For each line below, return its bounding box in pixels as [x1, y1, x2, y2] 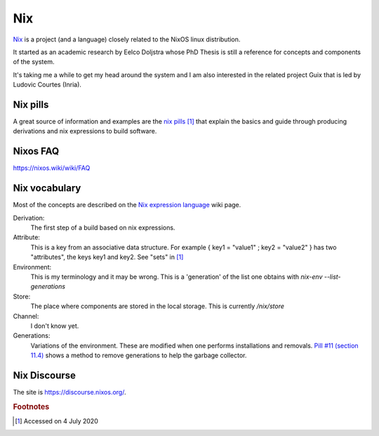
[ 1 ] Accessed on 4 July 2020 [15, 417, 98, 425]
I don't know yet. [30, 322, 79, 330]
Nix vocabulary [13, 183, 81, 194]
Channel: [13, 312, 39, 320]
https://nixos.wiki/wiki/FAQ [13, 164, 91, 172]
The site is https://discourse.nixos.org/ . [13, 388, 126, 396]
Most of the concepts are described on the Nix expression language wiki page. [13, 201, 241, 209]
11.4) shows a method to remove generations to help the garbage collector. [30, 351, 247, 359]
